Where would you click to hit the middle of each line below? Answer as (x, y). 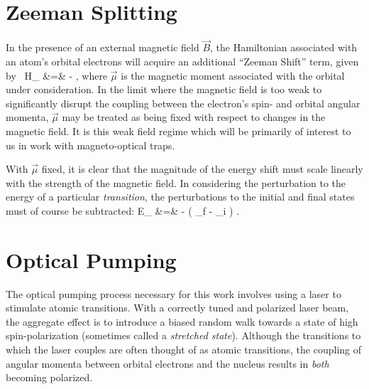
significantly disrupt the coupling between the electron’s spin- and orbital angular (183, 103)
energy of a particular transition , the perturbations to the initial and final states (180, 197)
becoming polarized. (49, 377)
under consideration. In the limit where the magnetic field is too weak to (164, 89)
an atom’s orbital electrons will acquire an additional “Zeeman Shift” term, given (182, 61)
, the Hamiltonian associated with (284, 47)
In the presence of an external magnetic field (103, 47)
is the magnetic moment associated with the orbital (233, 75)
